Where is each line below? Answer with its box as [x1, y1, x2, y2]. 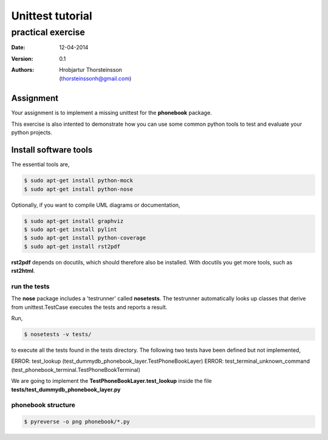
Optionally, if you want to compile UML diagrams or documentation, [11, 201, 180, 208]
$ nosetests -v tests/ [24, 331, 92, 337]
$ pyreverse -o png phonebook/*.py [24, 418, 130, 425]
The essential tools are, [11, 161, 70, 168]
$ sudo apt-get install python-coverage [24, 235, 146, 241]
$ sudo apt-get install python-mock [24, 177, 134, 184]
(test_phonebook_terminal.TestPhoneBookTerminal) [11, 366, 141, 373]
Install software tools [11, 145, 93, 155]
